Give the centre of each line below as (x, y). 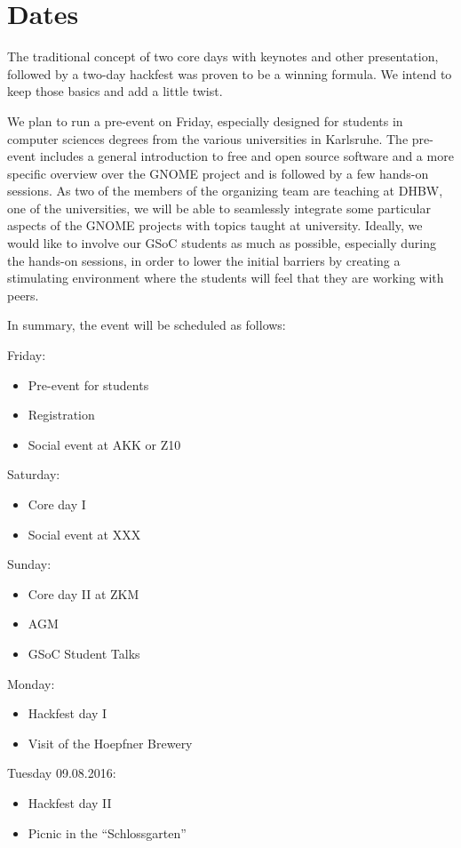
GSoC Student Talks (84, 653)
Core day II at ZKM (83, 593)
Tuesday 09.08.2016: (62, 773)
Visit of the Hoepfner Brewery (110, 743)
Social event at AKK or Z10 (104, 444)
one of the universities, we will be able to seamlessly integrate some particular (219, 208)
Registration (61, 415)
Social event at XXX (84, 534)
